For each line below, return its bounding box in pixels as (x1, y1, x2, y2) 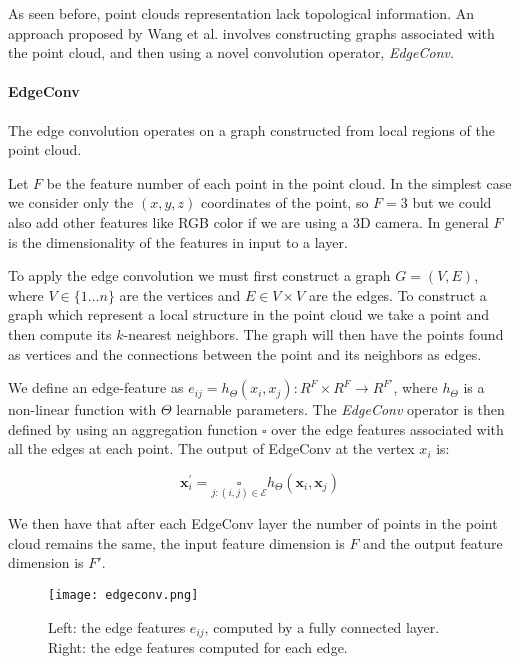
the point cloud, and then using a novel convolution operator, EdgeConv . (8, 42, 454, 63)
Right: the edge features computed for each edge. (48, 637, 348, 657)
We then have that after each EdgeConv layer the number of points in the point (8, 513, 498, 534)
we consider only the (8, 192, 134, 213)
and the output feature (363, 532, 503, 553)
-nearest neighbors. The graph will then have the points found (123, 323, 504, 344)
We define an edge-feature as (8, 377, 184, 398)
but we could (412, 192, 492, 213)
